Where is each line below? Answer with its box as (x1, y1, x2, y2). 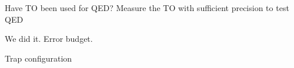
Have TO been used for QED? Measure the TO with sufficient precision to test (5, 2, 289, 13)
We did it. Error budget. (5, 33, 93, 45)
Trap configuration (5, 52, 72, 64)
